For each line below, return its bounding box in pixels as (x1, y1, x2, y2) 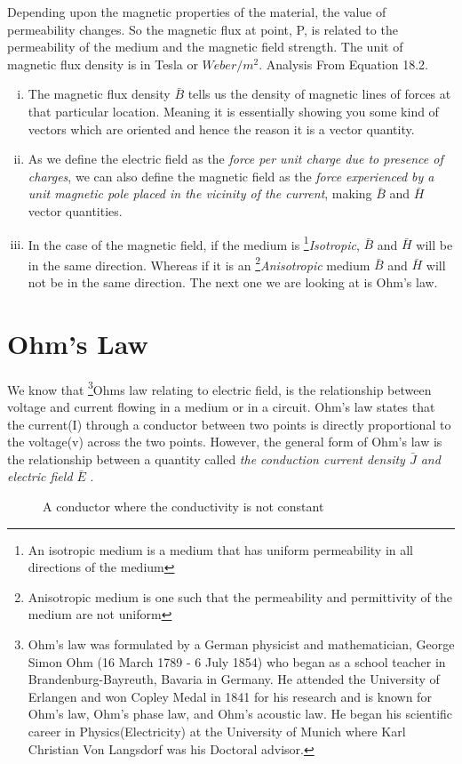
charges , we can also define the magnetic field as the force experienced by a (28, 166, 434, 185)
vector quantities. (28, 201, 123, 220)
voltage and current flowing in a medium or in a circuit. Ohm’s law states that (7, 398, 435, 415)
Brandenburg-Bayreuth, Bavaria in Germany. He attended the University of (28, 670, 440, 688)
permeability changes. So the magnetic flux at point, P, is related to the (7, 20, 398, 38)
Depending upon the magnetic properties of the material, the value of (7, 3, 386, 20)
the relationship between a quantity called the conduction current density (7, 449, 405, 468)
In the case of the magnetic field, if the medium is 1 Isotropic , (28, 232, 360, 253)
